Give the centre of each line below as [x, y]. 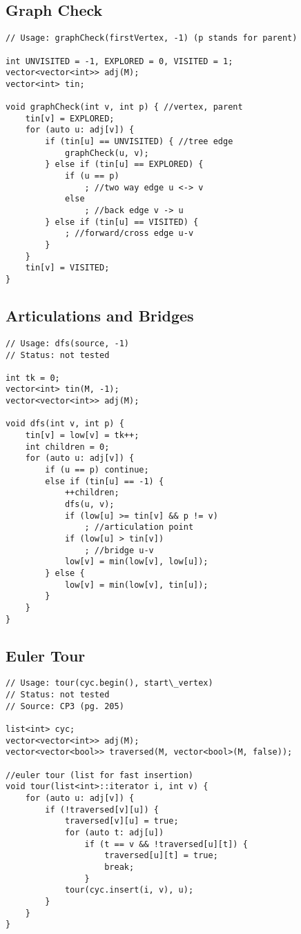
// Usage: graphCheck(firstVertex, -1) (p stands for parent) [152, 38]
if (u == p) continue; [97, 470]
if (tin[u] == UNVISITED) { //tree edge [139, 142]
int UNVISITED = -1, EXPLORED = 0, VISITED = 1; [119, 61]
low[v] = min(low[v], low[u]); [136, 562]
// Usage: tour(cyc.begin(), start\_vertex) [109, 683]
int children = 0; [67, 447]
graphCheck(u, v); [107, 153]
